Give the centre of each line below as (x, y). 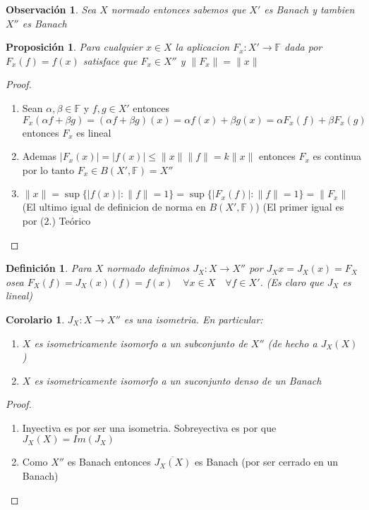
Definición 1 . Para (49, 268)
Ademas (40, 156)
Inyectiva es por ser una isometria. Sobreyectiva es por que (149, 427)
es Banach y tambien (309, 9)
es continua (337, 156)
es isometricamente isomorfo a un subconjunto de (141, 343)
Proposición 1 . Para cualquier (74, 47)
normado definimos (148, 268)
